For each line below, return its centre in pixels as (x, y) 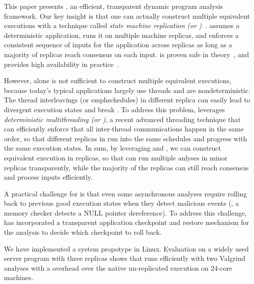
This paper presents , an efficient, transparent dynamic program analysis (113, 6)
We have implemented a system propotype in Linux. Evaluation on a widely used (127, 248)
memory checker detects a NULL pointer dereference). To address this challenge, (126, 212)
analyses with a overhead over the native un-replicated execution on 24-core (118, 268)
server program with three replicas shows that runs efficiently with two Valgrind (125, 258)
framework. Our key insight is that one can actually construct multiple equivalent (127, 16)
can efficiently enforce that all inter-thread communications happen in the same (124, 129)
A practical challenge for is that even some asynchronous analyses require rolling (126, 193)
